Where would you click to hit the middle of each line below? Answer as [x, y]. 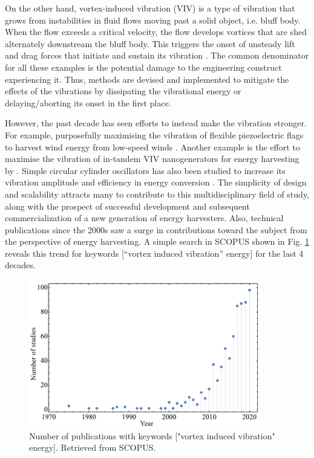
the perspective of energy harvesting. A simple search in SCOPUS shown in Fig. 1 [157, 241]
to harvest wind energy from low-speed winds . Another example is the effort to [152, 147]
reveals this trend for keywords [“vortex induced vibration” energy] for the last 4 [154, 253]
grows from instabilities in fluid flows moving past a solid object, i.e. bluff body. [153, 20]
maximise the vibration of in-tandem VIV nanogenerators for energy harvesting [152, 159]
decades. [20, 265]
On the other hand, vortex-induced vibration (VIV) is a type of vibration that [150, 8]
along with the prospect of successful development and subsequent [127, 206]
